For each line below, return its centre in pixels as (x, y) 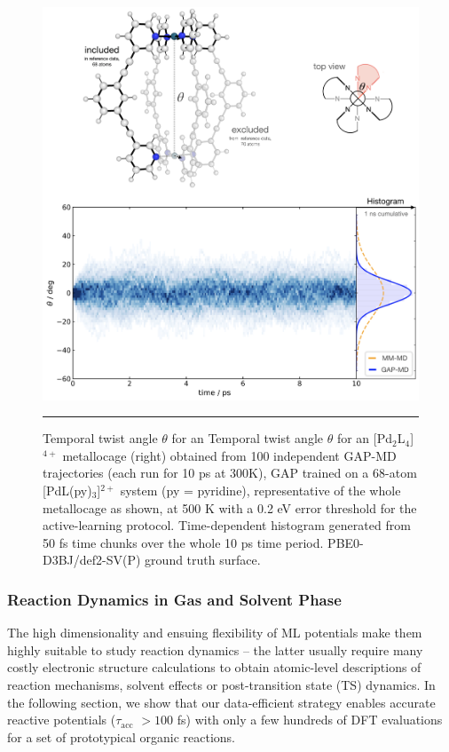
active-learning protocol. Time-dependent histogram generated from (227, 525)
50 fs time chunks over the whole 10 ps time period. (183, 542)
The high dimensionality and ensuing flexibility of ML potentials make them (215, 633)
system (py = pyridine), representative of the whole (260, 490)
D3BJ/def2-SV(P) (92, 560)
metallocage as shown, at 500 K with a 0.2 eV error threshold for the (230, 507)
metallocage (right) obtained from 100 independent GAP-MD (229, 455)
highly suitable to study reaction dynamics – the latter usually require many (215, 649)
